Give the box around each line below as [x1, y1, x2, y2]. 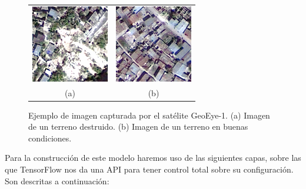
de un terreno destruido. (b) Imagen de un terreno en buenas [28, 120, 248, 133]
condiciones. [28, 131, 72, 144]
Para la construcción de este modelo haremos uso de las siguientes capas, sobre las [5, 151, 301, 164]
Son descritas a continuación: [5, 174, 109, 187]
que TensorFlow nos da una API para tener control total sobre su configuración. [5, 163, 294, 176]
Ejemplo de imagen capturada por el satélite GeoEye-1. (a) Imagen [28, 109, 270, 121]
